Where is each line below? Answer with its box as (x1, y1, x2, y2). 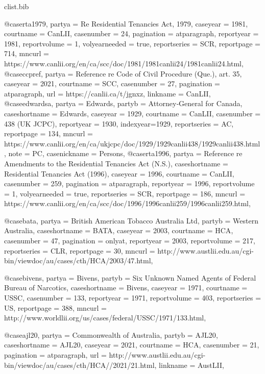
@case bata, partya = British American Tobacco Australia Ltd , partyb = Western (4, 215, 258, 226)
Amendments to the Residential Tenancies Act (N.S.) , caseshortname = (4, 158, 228, 168)
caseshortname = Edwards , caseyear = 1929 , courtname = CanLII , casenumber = (4, 108, 261, 118)
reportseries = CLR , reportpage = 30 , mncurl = (4, 245, 155, 256)
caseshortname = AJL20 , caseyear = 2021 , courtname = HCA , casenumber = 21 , (4, 339, 259, 350)
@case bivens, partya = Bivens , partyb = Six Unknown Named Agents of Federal (4, 272, 256, 283)
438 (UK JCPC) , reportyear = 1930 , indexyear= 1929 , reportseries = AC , (4, 118, 234, 129)
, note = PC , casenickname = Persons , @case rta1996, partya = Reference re (4, 148, 243, 159)
